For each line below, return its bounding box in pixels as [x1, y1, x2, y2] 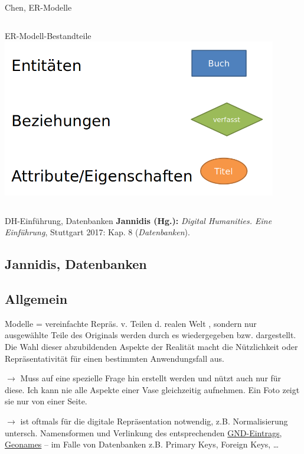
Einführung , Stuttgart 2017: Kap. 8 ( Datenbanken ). [5, 226, 190, 238]
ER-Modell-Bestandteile [5, 29, 91, 41]
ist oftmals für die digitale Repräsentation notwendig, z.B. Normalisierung [20, 414, 288, 427]
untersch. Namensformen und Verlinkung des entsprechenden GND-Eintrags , [5, 426, 282, 439]
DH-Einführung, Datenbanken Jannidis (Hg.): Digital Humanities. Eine [5, 214, 272, 226]
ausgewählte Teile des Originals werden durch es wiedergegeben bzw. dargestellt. [5, 329, 296, 341]
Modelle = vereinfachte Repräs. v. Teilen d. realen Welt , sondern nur [5, 317, 257, 329]
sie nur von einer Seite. [5, 395, 87, 407]
